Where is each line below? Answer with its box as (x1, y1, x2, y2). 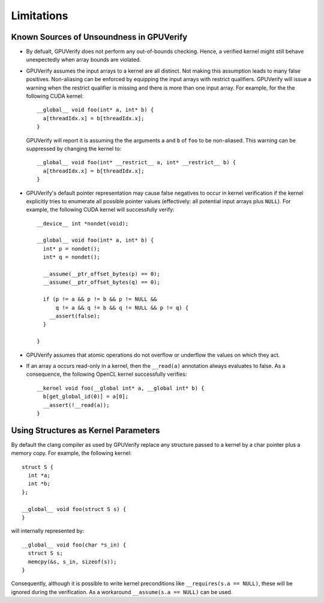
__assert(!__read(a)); (43, 402, 110, 408)
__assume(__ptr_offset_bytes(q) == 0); (43, 279, 160, 286)
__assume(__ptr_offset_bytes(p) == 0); (43, 271, 160, 278)
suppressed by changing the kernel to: (26, 145, 122, 152)
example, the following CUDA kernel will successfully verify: (26, 206, 175, 213)
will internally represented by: (11, 527, 85, 534)
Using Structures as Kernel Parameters (11, 425, 160, 435)
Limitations (11, 9, 68, 22)
